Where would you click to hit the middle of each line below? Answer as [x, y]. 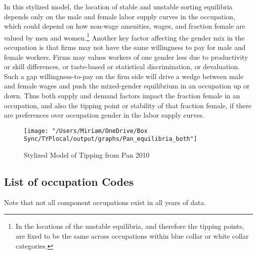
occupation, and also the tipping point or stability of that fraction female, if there [128, 105]
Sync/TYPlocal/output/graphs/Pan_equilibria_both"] [110, 139]
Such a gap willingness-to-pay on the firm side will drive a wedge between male [124, 76]
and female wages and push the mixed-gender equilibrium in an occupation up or [127, 86]
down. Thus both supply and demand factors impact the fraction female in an [122, 95]
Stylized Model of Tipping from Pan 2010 [87, 155]
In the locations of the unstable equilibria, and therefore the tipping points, [130, 226]
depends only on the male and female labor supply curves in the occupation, [120, 16]
